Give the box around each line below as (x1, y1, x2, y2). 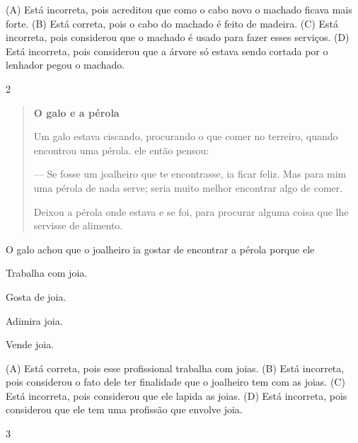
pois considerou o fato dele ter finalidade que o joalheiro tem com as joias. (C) (6, 374, 345, 389)
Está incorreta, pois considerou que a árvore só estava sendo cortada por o (6, 43, 328, 58)
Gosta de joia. (6, 289, 67, 304)
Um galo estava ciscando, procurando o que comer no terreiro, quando (33, 129, 338, 144)
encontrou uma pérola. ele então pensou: (33, 142, 209, 157)
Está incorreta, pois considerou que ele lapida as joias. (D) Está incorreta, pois (6, 388, 347, 403)
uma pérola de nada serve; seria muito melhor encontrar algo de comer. (33, 180, 343, 195)
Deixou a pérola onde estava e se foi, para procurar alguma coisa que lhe (33, 204, 349, 219)
